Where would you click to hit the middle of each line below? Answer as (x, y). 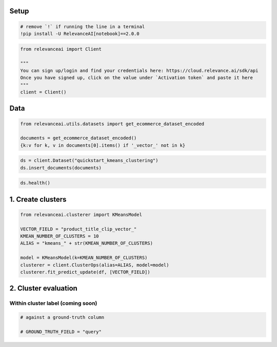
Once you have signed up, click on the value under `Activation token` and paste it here (137, 78)
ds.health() (35, 183)
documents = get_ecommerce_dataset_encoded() (78, 138)
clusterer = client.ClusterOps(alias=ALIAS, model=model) (95, 265)
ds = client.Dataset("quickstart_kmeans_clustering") (89, 161)
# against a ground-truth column (62, 317)
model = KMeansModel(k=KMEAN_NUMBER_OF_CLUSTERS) (84, 258)
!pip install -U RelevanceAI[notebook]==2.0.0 (80, 34)
